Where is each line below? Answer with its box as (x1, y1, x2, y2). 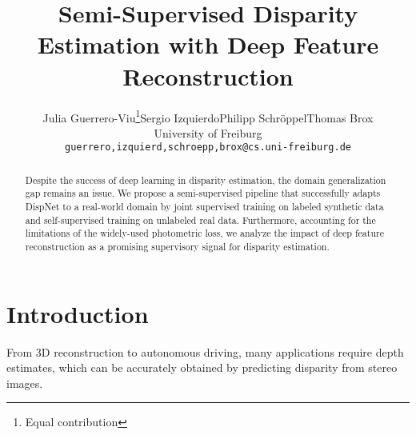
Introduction (6, 297, 149, 329)
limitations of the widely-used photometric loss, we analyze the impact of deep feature (25, 226, 384, 240)
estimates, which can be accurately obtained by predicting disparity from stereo (6, 359, 398, 376)
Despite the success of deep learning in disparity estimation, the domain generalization (25, 173, 386, 186)
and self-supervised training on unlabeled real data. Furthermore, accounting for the (25, 213, 376, 226)
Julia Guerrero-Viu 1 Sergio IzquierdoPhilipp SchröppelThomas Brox (42, 106, 374, 126)
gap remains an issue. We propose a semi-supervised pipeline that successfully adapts (25, 186, 381, 200)
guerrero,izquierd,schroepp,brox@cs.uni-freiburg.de (65, 142, 351, 154)
